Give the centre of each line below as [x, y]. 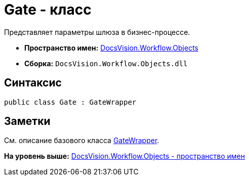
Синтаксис [33, 83]
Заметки [27, 121]
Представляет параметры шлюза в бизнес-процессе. [97, 32]
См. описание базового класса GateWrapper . [82, 141]
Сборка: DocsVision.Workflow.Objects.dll [106, 63]
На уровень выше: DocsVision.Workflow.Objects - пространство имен [124, 156]
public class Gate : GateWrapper [70, 102]
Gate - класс [48, 10]
